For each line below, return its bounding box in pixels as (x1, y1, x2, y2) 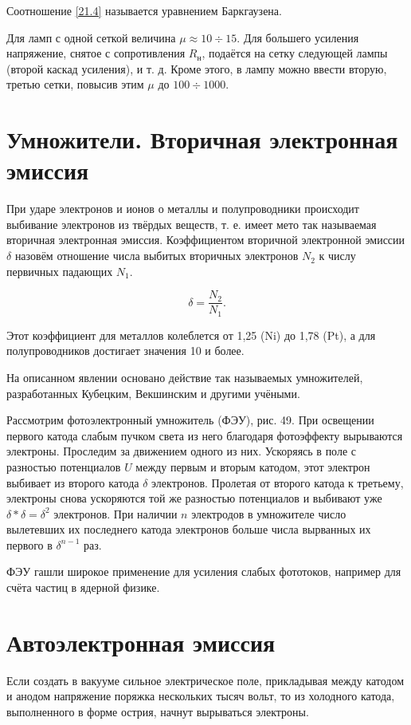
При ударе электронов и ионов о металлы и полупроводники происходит (6, 200, 359, 217)
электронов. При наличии (53, 505, 178, 522)
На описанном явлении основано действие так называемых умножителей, (6, 368, 363, 385)
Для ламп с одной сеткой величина (6, 29, 176, 45)
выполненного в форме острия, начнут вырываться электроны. (6, 703, 309, 719)
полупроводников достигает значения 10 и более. (6, 342, 245, 359)
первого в (6, 536, 53, 553)
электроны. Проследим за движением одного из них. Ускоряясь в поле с (6, 443, 357, 459)
